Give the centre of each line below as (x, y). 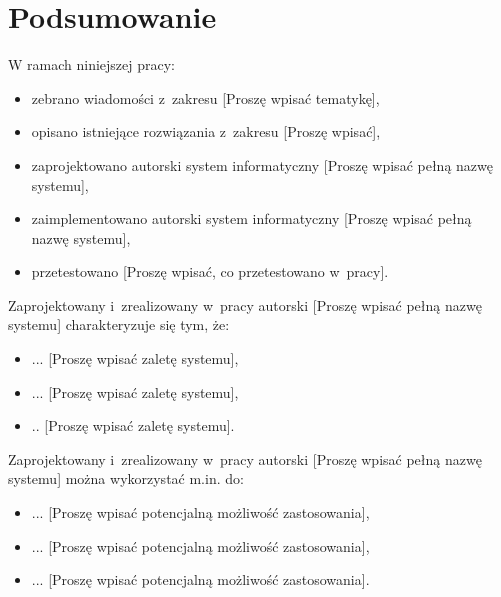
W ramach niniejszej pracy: (91, 64)
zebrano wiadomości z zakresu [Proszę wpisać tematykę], (205, 97)
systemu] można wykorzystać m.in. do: (126, 478)
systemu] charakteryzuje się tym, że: (119, 324)
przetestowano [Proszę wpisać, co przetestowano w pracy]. (210, 271)
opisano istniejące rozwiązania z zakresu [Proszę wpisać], (206, 131)
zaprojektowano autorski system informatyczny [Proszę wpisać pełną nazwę (262, 164)
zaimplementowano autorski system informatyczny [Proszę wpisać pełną (251, 218)
